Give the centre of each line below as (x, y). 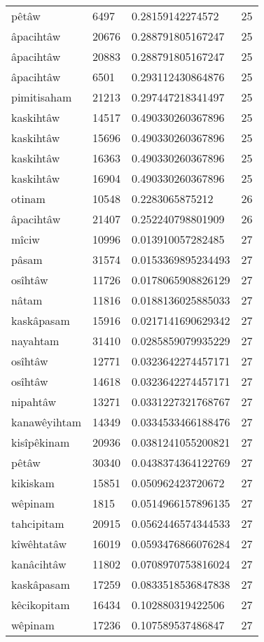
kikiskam (33, 483)
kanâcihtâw (39, 564)
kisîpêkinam (41, 442)
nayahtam (35, 341)
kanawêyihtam (47, 422)
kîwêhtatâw (39, 544)
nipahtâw (34, 402)
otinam (28, 198)
